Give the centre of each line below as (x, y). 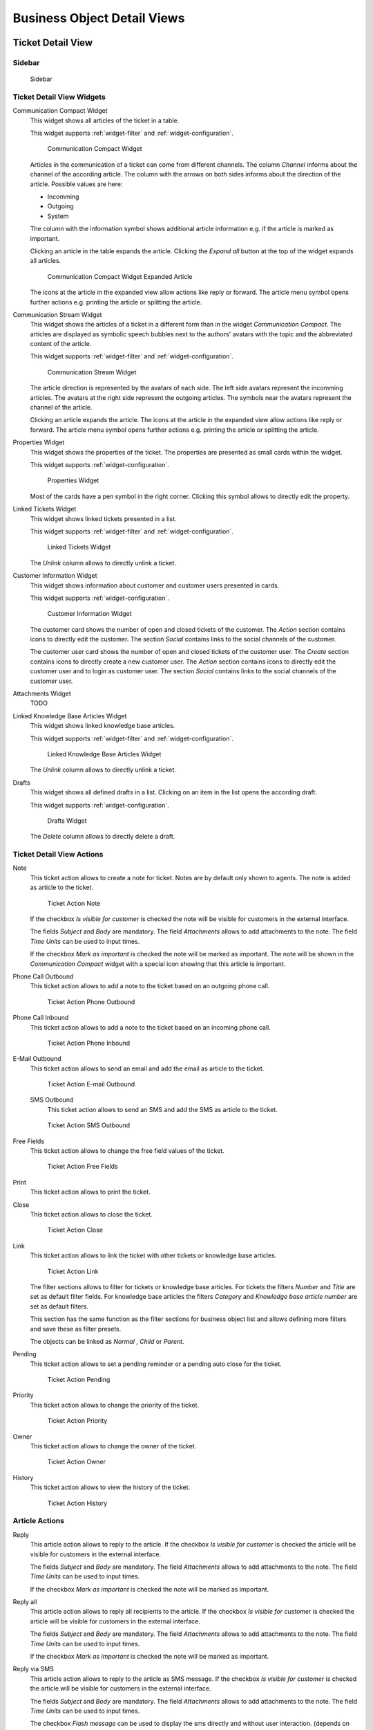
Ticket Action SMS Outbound (89, 1125)
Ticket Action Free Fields (83, 1167)
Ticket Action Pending (79, 1380)
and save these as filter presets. (76, 1329)
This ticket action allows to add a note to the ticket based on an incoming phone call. (150, 1027)
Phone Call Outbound (43, 976)
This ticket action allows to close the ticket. (92, 1214)
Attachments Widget (42, 694)
